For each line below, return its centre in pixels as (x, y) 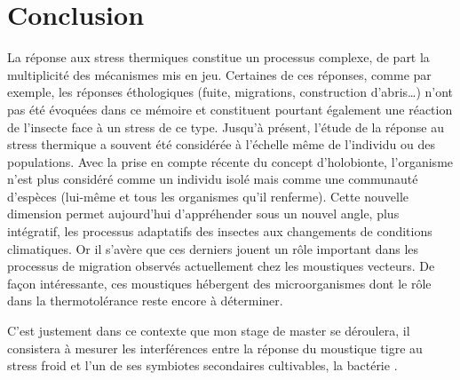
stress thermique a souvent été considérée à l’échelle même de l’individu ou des (221, 144)
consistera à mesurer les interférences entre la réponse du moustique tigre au (215, 348)
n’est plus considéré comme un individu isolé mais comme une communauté (213, 179)
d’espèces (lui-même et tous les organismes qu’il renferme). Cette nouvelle (208, 196)
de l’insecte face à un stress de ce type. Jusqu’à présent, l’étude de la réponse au (226, 127)
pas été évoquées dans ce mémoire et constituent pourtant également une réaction (230, 109)
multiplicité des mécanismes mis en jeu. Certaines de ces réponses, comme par (219, 74)
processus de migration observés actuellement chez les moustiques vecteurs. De (221, 266)
